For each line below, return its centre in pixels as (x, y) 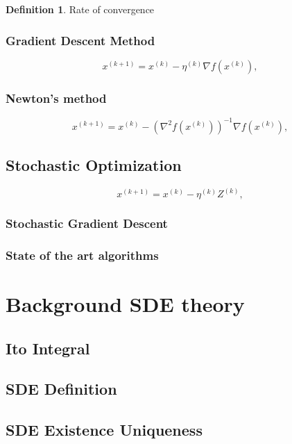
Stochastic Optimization (94, 164)
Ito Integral (48, 348)
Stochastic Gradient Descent (87, 223)
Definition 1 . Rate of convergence (80, 9)
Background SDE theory (125, 304)
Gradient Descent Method (80, 40)
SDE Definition (61, 389)
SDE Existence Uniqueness (104, 430)
